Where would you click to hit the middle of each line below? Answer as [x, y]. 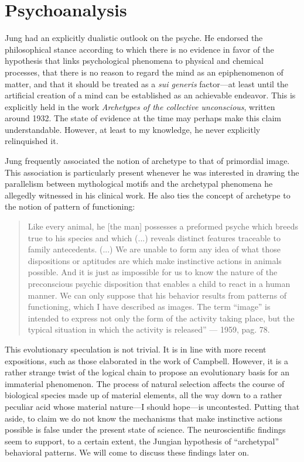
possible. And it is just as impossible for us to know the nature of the [153, 272]
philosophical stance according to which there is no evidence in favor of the [139, 49]
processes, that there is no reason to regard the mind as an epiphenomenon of [144, 72]
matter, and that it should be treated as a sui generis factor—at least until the [147, 83]
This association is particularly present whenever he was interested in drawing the [152, 172]
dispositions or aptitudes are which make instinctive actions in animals [155, 260]
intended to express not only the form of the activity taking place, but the [161, 318]
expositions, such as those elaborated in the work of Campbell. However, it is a [146, 360]
